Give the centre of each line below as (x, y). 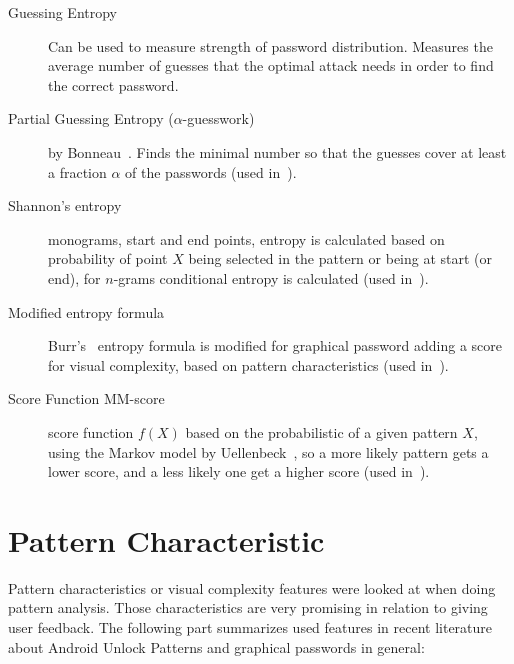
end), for (74, 277)
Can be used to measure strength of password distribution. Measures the (270, 45)
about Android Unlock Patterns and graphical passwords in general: (216, 646)
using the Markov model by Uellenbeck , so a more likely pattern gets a (268, 451)
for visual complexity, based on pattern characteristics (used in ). (248, 364)
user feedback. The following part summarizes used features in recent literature (250, 627)
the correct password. (113, 84)
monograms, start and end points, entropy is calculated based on (246, 238)
